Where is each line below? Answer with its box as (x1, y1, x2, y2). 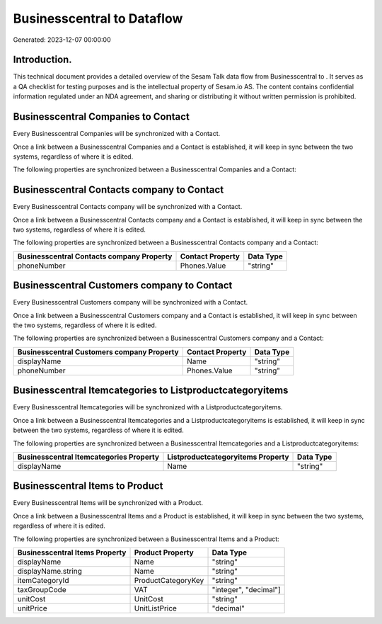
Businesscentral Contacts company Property (17, 251, 173, 261)
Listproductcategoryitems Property (167, 452, 289, 462)
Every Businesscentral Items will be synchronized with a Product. (13, 499, 204, 507)
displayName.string (17, 567, 83, 577)
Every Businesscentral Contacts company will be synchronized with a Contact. (13, 203, 243, 211)
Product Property (134, 548, 194, 557)
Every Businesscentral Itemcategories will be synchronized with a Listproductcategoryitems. (13, 403, 283, 412)
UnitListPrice (134, 603, 177, 613)
